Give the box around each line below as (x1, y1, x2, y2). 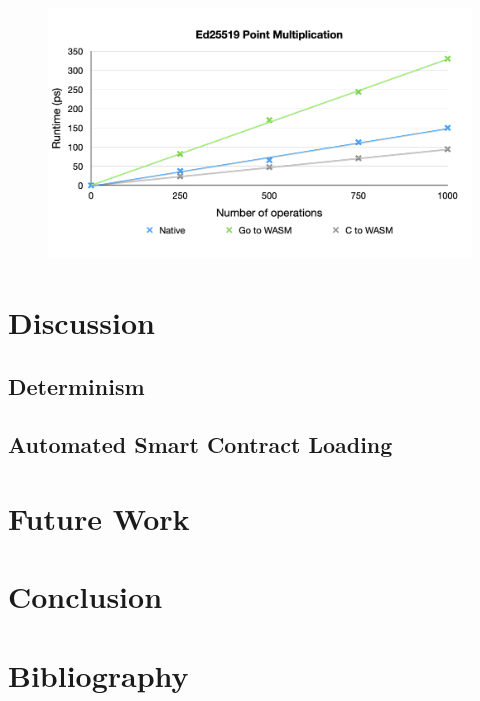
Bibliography (8, 654, 189, 695)
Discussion (8, 302, 155, 343)
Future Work (8, 498, 190, 539)
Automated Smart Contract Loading (8, 429, 393, 460)
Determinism (8, 370, 145, 401)
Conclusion (8, 576, 163, 617)
